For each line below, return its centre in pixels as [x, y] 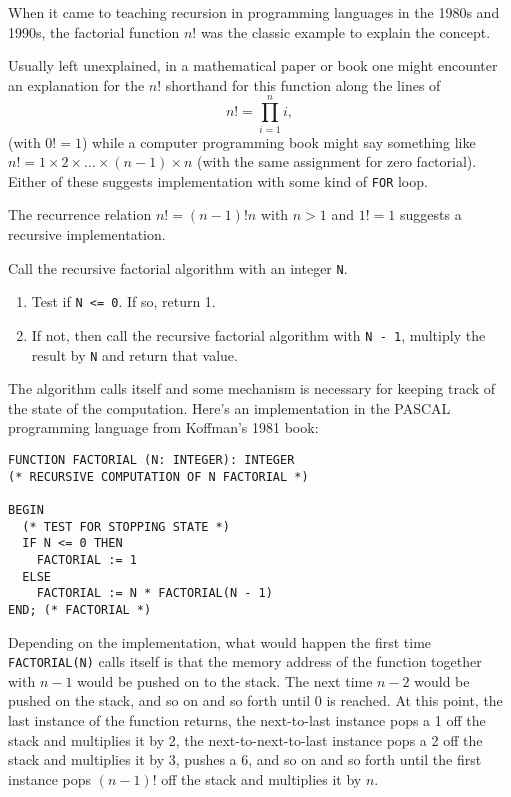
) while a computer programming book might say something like [278, 141]
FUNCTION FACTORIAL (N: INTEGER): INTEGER [151, 459]
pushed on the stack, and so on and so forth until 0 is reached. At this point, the [255, 700]
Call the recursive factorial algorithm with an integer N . [178, 267]
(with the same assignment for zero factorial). [337, 161]
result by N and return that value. [134, 354]
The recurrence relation [80, 214]
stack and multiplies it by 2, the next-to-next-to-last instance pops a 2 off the [245, 739]
